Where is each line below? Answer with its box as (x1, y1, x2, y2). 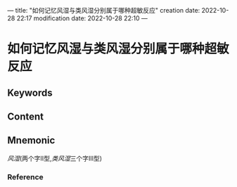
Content (7, 110, 44, 122)
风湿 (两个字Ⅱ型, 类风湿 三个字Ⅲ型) (7, 154, 103, 162)
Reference (7, 172, 44, 181)
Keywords (7, 86, 53, 98)
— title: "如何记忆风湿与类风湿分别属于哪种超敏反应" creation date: (7, 6, 200, 14)
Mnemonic (7, 134, 56, 146)
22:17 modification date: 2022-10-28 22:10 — (16, 14, 148, 22)
